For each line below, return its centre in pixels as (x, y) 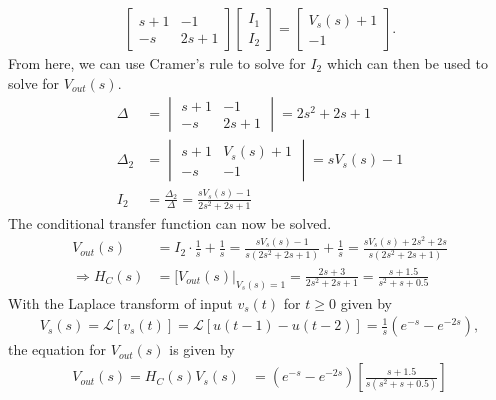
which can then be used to (407, 63)
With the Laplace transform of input (120, 302)
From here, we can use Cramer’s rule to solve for (157, 63)
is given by (202, 349)
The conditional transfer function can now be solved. (170, 222)
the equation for (57, 349)
